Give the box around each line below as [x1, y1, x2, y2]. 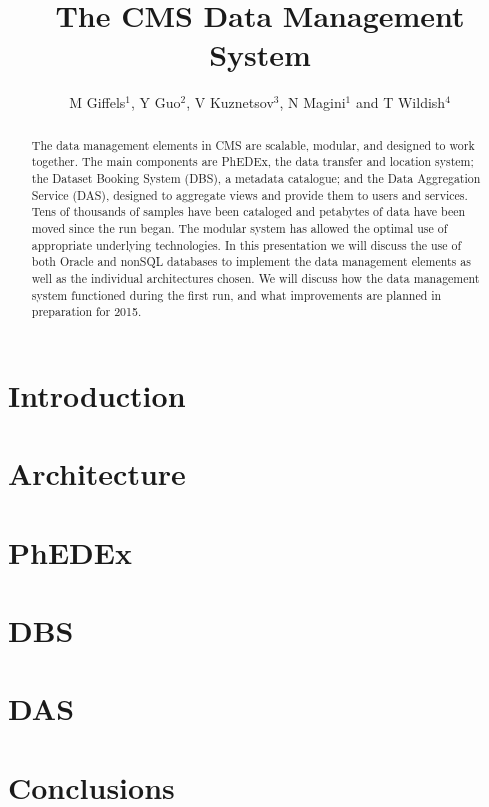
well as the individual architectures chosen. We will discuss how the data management [31, 269, 480, 286]
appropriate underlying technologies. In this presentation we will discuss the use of [31, 236, 462, 253]
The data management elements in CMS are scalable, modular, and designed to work [31, 136, 475, 153]
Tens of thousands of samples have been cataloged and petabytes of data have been [31, 203, 466, 220]
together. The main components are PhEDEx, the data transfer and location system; [31, 153, 474, 170]
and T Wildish [355, 92, 446, 113]
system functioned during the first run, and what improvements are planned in [31, 286, 442, 303]
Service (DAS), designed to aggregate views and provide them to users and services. [31, 186, 468, 203]
